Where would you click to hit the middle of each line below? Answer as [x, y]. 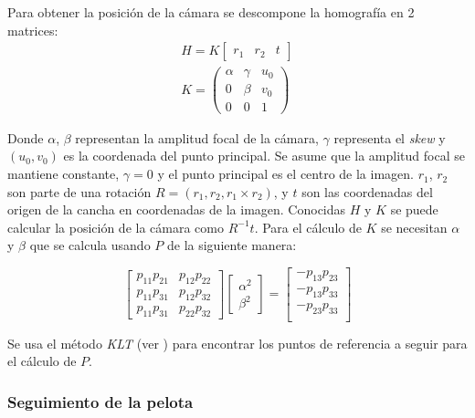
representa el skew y [390, 137]
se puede [414, 209]
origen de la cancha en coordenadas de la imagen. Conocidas [177, 209]
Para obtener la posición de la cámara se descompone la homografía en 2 [211, 12]
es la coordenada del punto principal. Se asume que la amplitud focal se [264, 156]
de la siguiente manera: [232, 245]
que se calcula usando [90, 245]
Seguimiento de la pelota [100, 401]
